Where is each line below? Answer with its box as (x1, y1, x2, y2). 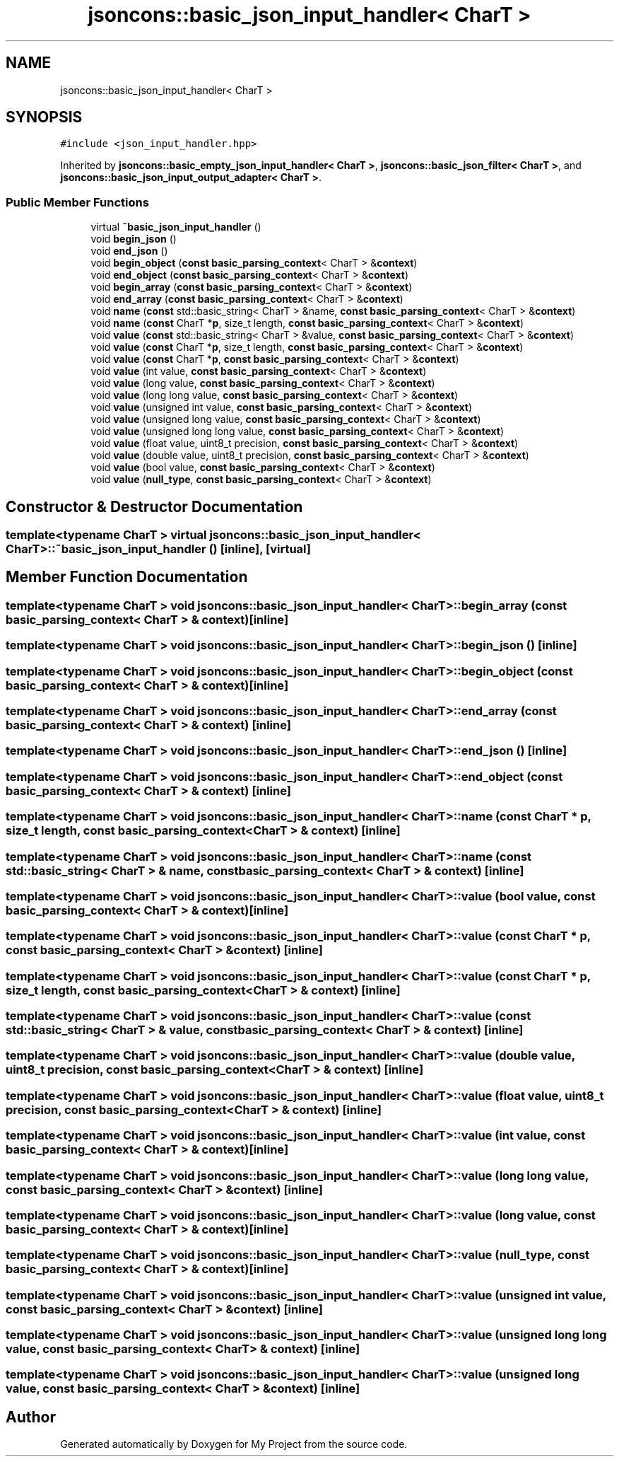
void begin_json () (90, 233, 177, 245)
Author (6, 1408, 56, 1426)
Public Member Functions (6, 195, 149, 209)
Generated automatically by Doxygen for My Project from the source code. (60, 1438, 408, 1451)
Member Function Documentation (6, 568, 248, 586)
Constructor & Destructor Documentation (6, 497, 303, 516)
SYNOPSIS (6, 108, 83, 127)
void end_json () (90, 245, 168, 257)
